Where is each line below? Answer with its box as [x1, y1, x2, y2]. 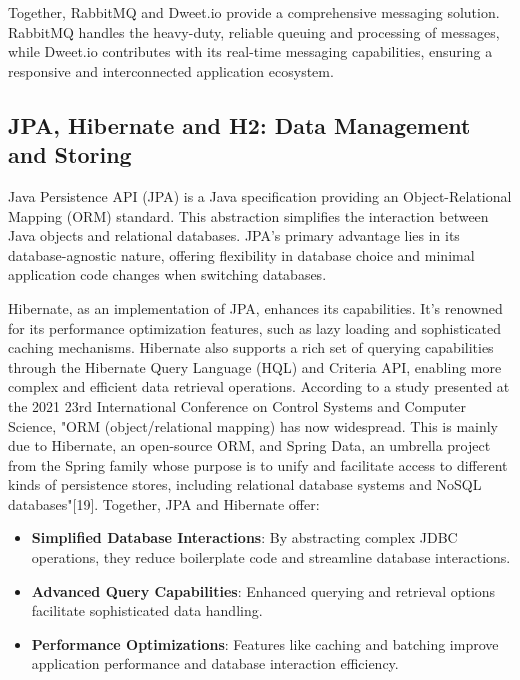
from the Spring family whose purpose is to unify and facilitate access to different [8, 454, 508, 475]
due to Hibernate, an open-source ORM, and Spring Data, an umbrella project [8, 435, 491, 456]
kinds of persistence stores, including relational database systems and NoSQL [8, 474, 482, 495]
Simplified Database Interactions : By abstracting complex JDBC [31, 527, 458, 548]
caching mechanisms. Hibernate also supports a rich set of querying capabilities [8, 337, 494, 358]
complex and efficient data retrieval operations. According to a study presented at [8, 376, 510, 397]
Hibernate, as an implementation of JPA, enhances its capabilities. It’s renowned [8, 297, 503, 318]
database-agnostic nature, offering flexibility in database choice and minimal [8, 244, 475, 265]
